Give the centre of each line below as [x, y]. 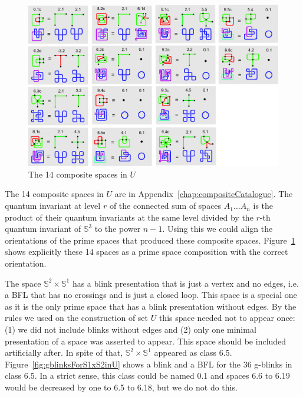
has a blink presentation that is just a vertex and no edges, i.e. [185, 283]
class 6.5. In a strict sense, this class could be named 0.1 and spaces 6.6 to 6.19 [147, 375]
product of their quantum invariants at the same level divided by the [129, 217]
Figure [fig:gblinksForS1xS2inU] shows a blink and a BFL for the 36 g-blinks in [149, 364]
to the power [118, 229]
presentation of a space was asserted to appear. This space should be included [146, 341]
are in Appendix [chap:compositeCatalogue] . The [204, 194]
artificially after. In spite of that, [64, 352]
